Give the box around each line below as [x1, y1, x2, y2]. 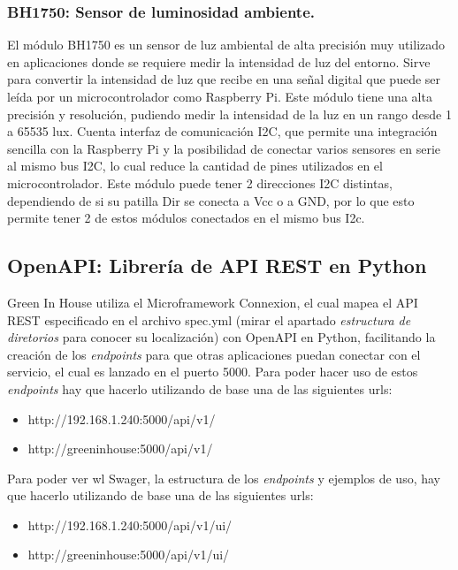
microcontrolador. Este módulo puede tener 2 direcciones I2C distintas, [7, 173, 393, 192]
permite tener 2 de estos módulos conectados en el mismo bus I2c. [7, 209, 365, 227]
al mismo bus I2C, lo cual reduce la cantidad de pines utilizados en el [7, 156, 383, 175]
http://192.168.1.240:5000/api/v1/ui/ [27, 515, 233, 534]
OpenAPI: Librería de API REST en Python [7, 252, 427, 279]
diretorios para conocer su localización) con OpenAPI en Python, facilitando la [7, 328, 436, 346]
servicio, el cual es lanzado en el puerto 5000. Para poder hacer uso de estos [7, 362, 418, 381]
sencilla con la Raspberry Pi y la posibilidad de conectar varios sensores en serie [7, 139, 441, 157]
